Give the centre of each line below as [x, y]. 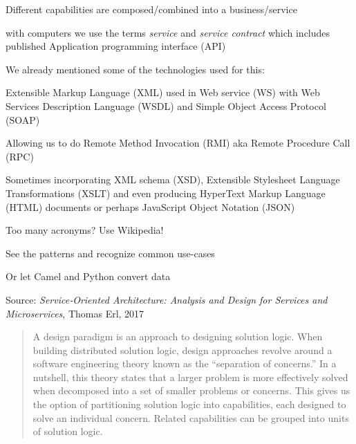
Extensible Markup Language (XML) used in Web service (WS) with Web [163, 92]
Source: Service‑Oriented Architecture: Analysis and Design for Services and [167, 299]
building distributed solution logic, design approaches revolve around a [182, 350]
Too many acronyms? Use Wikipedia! [85, 230]
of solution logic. [68, 431]
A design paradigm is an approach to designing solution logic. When [178, 336]
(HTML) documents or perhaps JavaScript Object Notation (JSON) [150, 206]
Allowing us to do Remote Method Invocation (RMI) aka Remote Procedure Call [178, 143]
